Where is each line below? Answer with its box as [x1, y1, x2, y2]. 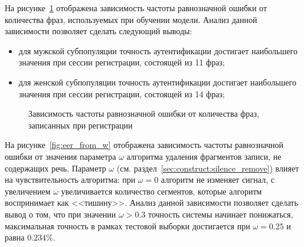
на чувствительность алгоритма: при [5, 173, 136, 186]
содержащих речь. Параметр [5, 162, 106, 174]
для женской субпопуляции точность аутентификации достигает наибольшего [18, 75, 296, 88]
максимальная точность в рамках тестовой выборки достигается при [5, 219, 250, 232]
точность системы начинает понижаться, [148, 208, 293, 220]
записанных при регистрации [28, 118, 133, 131]
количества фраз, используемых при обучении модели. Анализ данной [5, 13, 257, 25]
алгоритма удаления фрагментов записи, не [126, 150, 282, 162]
